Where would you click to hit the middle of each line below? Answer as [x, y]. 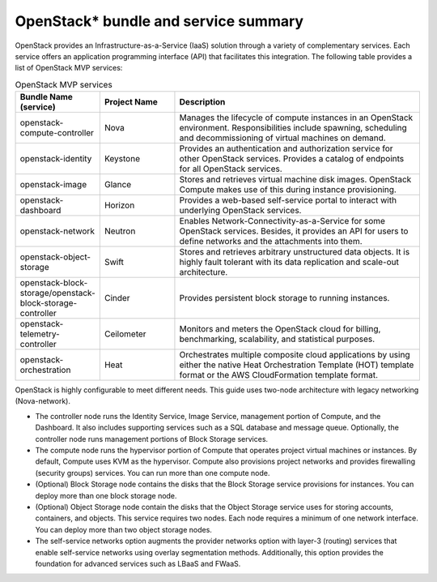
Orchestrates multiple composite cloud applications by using [295, 355]
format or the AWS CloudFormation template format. [279, 375]
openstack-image [53, 185]
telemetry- [40, 334]
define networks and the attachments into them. [271, 242]
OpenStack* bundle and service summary [159, 21]
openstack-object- [55, 257]
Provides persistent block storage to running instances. [284, 298]
